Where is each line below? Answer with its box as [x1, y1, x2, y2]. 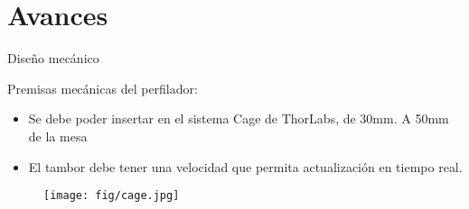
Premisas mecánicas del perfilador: [7, 78, 198, 97]
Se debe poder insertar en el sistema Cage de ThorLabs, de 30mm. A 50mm [28, 109, 449, 128]
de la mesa [28, 126, 88, 145]
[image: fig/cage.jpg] [43, 189, 180, 203]
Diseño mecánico [7, 49, 99, 68]
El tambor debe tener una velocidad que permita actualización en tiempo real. [28, 157, 463, 176]
